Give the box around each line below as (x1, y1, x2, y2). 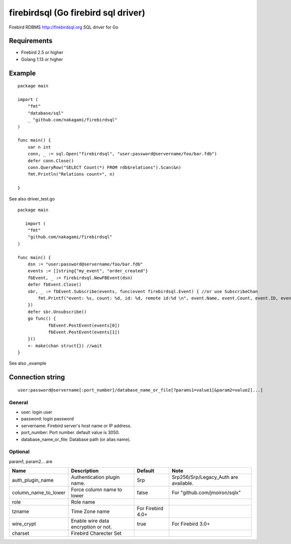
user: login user (21, 409, 53, 415)
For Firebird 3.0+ (172, 521, 210, 528)
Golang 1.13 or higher (21, 56, 63, 62)
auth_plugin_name (12, 477, 54, 484)
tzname (12, 508, 29, 515)
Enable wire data (71, 517, 109, 524)
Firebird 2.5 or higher (21, 49, 64, 55)
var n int (27, 144, 51, 150)
